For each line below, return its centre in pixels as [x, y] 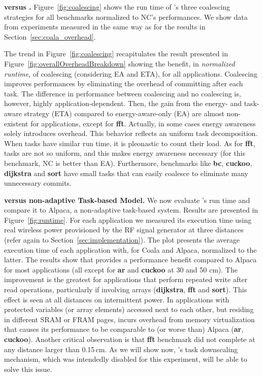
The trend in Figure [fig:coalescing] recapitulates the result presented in [116, 54]
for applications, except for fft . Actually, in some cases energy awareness [143, 123]
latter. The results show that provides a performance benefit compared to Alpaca [130, 260]
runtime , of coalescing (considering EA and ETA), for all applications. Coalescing [131, 73]
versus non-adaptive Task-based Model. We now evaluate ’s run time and [127, 200]
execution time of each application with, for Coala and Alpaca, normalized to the [130, 249]
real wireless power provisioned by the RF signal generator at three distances [124, 230]
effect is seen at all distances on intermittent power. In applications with [117, 299]
